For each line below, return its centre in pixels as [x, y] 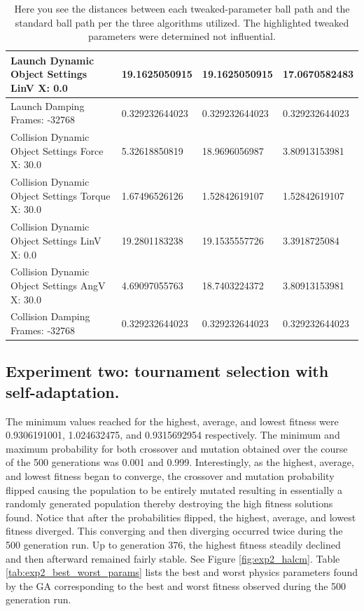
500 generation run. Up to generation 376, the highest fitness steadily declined [173, 544]
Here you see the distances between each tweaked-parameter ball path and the [182, 8]
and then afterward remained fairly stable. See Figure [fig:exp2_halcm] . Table [173, 558]
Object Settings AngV [58, 285]
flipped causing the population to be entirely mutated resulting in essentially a [174, 489]
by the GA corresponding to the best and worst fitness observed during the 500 [176, 585]
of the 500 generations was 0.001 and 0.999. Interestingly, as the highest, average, [180, 462]
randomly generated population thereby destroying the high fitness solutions [169, 503]
